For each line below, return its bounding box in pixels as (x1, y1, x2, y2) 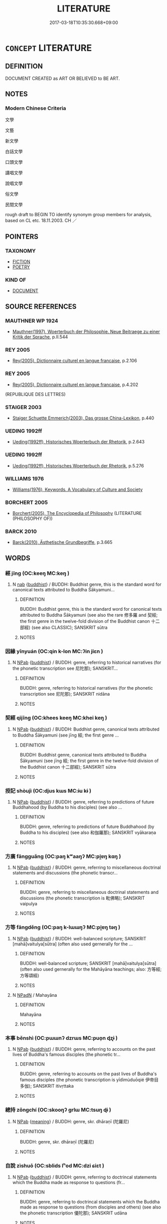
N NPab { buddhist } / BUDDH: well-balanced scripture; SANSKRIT (12, 935, 147, 941)
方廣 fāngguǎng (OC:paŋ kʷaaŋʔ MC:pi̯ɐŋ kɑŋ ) (5, 852, 121, 859)
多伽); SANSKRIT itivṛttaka (19, 1083, 74, 1089)
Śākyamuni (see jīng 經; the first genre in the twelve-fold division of (19, 758, 159, 764)
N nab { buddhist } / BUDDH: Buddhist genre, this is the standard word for (12, 581, 162, 587)
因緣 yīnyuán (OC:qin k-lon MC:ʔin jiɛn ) (5, 648, 103, 655)
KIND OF (5, 277, 26, 284)
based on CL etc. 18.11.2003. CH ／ (5, 218, 77, 224)
